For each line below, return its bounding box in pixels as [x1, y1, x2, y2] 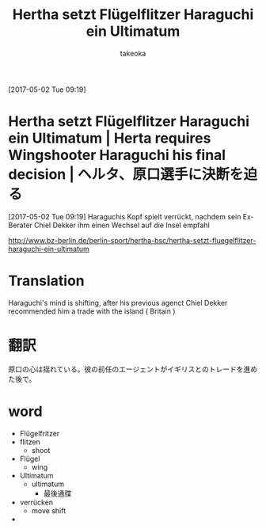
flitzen [19, 437, 41, 447]
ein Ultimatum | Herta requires [8, 129, 211, 147]
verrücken [19, 497, 54, 507]
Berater [8, 220, 33, 230]
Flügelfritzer [19, 428, 60, 438]
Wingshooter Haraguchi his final [8, 147, 226, 164]
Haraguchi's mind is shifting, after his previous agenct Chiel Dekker [8, 298, 228, 307]
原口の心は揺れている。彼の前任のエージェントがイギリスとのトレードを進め [8, 364, 258, 374]
